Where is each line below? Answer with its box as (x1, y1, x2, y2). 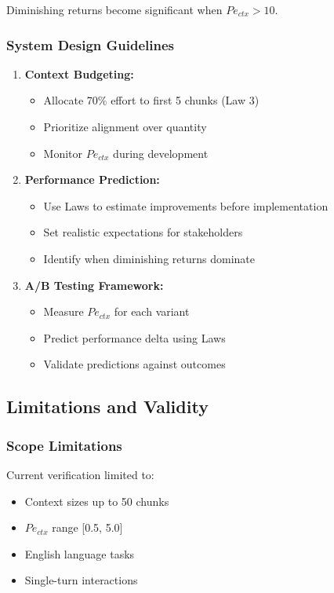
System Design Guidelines (6, 35, 174, 54)
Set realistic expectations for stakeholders (43, 224, 243, 240)
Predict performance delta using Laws (43, 329, 226, 346)
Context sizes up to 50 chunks (24, 492, 169, 509)
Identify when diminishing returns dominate (43, 250, 255, 266)
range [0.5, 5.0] (52, 519, 123, 536)
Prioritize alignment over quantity (43, 119, 207, 134)
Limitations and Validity (6, 394, 209, 419)
